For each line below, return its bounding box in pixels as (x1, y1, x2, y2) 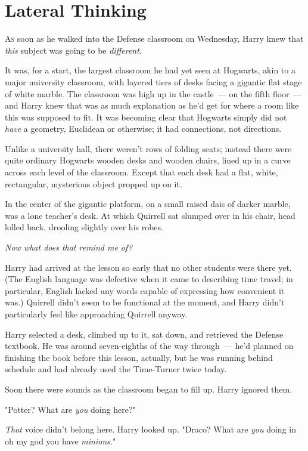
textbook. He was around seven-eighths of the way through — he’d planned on (5, 339, 294, 352)
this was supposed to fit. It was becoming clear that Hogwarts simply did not (5, 110, 287, 123)
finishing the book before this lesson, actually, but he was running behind (5, 351, 273, 363)
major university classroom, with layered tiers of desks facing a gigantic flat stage (5, 75, 302, 88)
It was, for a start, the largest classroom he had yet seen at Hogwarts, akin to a (5, 64, 295, 76)
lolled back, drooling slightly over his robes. (5, 221, 163, 233)
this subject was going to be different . (5, 44, 142, 56)
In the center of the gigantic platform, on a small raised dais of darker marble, (5, 197, 291, 210)
